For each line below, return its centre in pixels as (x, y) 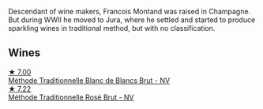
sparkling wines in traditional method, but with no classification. (112, 28)
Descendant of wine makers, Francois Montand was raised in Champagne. (130, 11)
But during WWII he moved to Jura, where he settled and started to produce (132, 20)
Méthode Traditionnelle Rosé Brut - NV (71, 97)
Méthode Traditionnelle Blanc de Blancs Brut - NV (89, 80)
